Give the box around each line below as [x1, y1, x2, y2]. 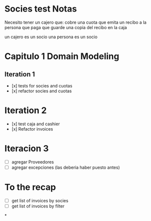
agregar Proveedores [11, 159, 54, 165]
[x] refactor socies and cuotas [11, 88, 72, 94]
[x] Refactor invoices [11, 126, 53, 132]
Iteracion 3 [4, 143, 49, 154]
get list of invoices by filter [11, 203, 65, 209]
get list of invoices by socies [11, 197, 69, 204]
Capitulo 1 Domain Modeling [4, 51, 120, 62]
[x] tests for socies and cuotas [11, 83, 73, 88]
